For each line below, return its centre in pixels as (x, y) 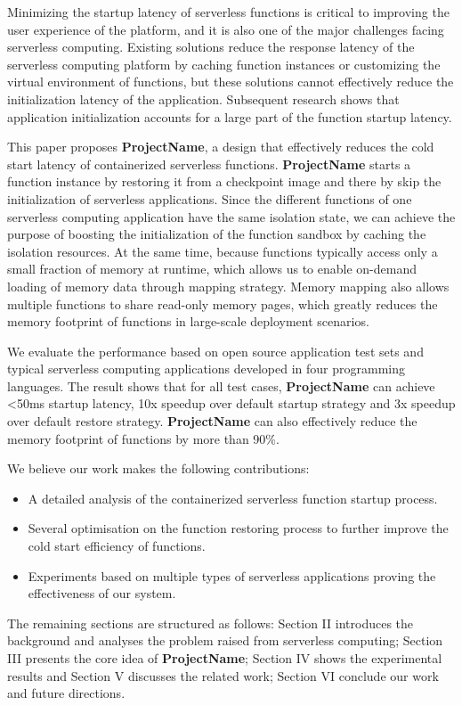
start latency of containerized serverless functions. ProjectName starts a (209, 164)
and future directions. (66, 693)
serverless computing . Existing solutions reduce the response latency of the (211, 47)
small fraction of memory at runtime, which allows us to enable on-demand (212, 269)
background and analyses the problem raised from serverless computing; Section (225, 640)
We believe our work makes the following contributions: (158, 468)
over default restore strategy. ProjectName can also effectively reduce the (212, 421)
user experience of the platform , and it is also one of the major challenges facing (226, 29)
